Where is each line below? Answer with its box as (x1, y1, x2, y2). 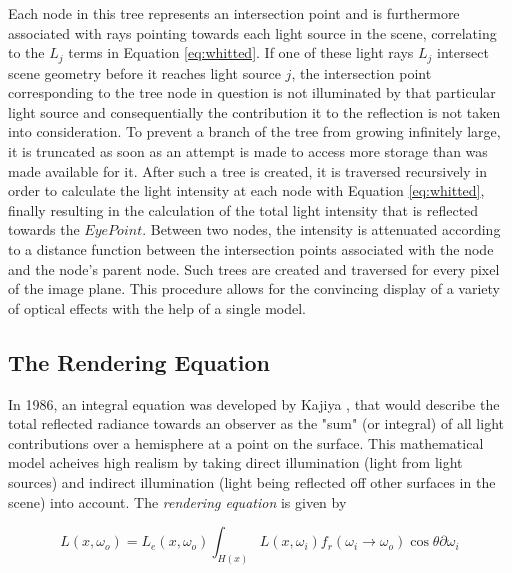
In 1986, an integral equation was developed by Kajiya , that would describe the (8, 393, 500, 414)
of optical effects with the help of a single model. (8, 297, 307, 318)
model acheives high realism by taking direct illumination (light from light (8, 452, 463, 473)
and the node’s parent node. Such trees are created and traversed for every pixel (8, 258, 500, 279)
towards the (8, 219, 80, 240)
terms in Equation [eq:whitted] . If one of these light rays (68, 42, 414, 63)
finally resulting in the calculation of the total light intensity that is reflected (8, 199, 479, 220)
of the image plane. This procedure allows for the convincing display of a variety (8, 278, 500, 299)
